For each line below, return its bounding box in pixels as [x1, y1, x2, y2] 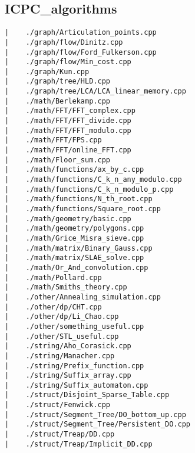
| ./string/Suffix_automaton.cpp [5, 381, 148, 389]
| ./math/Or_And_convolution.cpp [5, 263, 148, 272]
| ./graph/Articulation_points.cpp [5, 28, 157, 37]
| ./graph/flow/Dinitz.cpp [5, 38, 123, 46]
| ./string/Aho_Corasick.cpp [5, 342, 131, 351]
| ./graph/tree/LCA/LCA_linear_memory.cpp [5, 87, 186, 96]
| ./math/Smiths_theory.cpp [5, 283, 127, 292]
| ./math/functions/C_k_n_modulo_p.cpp [5, 185, 174, 194]
